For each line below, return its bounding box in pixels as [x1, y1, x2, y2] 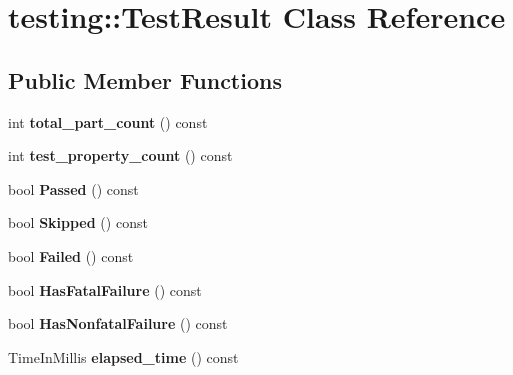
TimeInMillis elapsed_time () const [8, 346, 239, 367]
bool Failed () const [8, 245, 134, 266]
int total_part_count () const [8, 111, 208, 132]
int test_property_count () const [8, 145, 233, 166]
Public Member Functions [8, 64, 282, 95]
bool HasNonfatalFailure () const [8, 313, 228, 334]
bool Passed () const [8, 178, 139, 199]
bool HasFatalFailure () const [8, 279, 202, 300]
